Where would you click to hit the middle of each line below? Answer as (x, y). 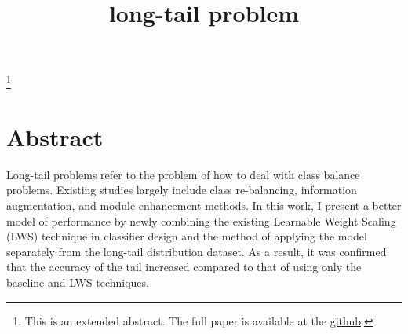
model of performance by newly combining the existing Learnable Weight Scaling (201, 220)
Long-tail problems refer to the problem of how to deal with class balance (183, 174)
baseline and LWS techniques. (78, 282)
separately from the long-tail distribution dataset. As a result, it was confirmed (197, 251)
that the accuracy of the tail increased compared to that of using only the (184, 267)
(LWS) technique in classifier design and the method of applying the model (187, 236)
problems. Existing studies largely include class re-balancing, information (182, 190)
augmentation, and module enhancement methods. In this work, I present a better (204, 205)
